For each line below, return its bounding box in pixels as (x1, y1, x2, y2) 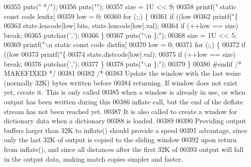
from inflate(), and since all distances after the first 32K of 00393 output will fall (4, 144, 244, 154)
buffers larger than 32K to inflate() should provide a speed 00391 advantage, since (4, 125, 248, 135)
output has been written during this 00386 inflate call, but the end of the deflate (4, 96, 243, 106)
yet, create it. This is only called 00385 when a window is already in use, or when (4, 87, 246, 97)
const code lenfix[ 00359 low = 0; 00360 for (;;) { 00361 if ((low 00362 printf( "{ (4, 11, 238, 21)
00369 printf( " (4, 39, 45, 50)
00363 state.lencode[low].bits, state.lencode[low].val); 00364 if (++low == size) (4, 20, 238, 31)
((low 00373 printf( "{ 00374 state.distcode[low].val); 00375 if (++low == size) (4, 49, 236, 59)
